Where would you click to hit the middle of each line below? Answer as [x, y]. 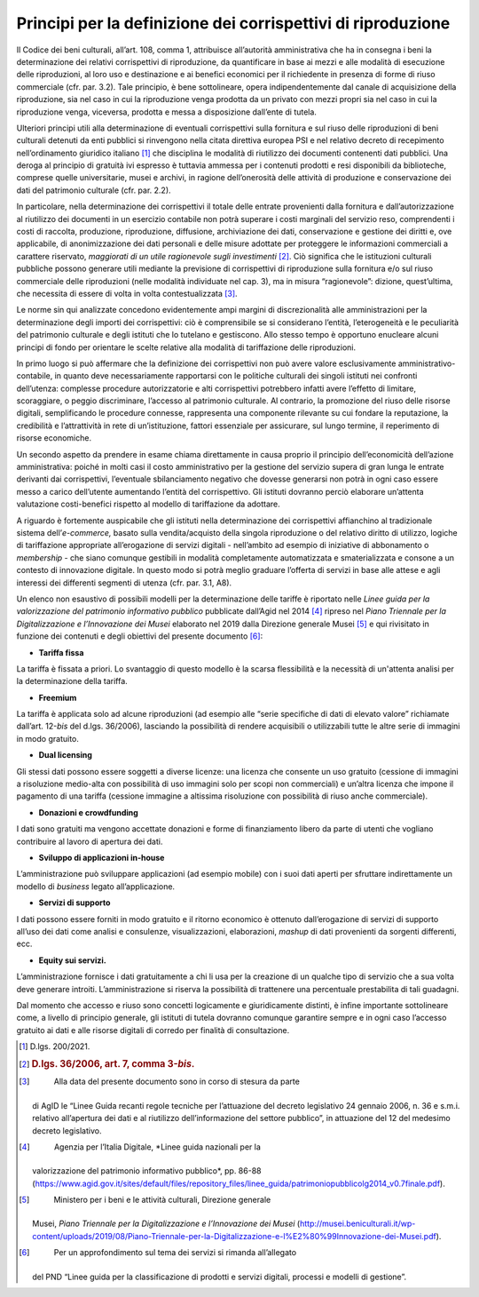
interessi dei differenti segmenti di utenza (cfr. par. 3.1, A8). [124, 583]
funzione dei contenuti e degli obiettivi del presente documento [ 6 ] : [140, 636]
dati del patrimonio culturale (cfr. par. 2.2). [94, 190]
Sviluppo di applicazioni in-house [102, 857]
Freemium [58, 697]
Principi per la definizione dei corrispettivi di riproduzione [233, 23]
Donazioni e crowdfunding [89, 812]
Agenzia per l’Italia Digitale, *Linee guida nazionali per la [157, 1147]
